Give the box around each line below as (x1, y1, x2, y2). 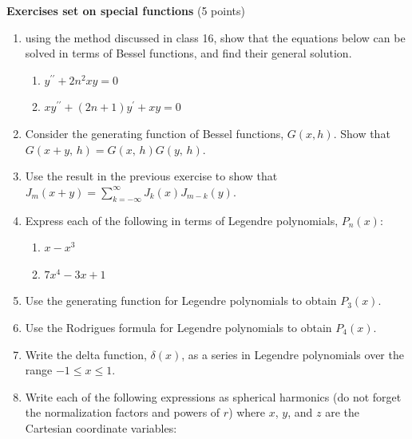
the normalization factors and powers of (25, 404, 220, 421)
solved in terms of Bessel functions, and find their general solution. (25, 45, 352, 61)
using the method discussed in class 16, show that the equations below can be (25, 29, 406, 45)
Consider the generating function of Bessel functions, (25, 125, 284, 141)
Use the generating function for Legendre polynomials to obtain (25, 292, 337, 309)
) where (228, 404, 266, 421)
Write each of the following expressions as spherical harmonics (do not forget (25, 388, 402, 405)
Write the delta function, (25, 346, 147, 362)
